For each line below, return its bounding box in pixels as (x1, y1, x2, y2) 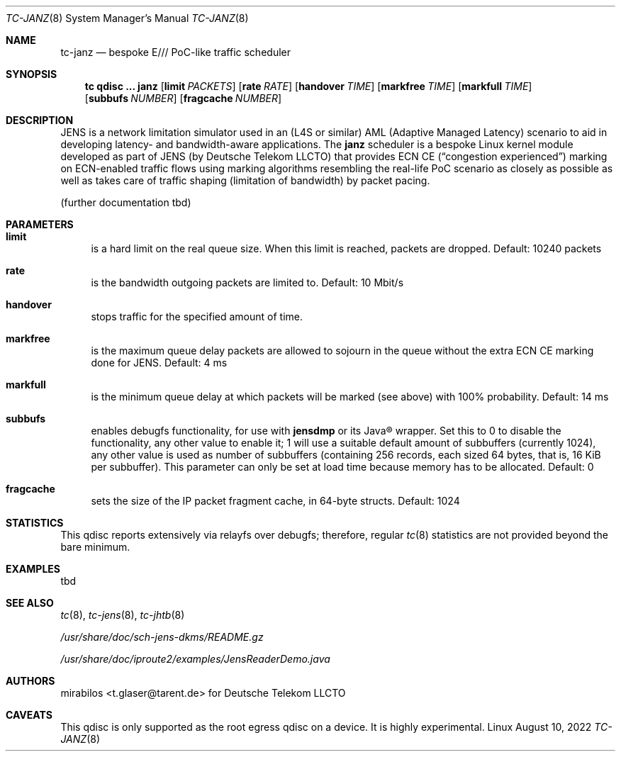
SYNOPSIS (6, 68, 57, 80)
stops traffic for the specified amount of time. (91, 310, 303, 323)
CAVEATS (6, 709, 52, 721)
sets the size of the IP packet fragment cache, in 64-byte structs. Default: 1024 (91, 495, 460, 507)
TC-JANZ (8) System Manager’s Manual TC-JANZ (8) (6, 12, 249, 24)
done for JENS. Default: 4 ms (91, 357, 228, 369)
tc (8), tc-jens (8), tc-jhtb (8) (60, 609, 185, 621)
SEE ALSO (6, 597, 54, 609)
